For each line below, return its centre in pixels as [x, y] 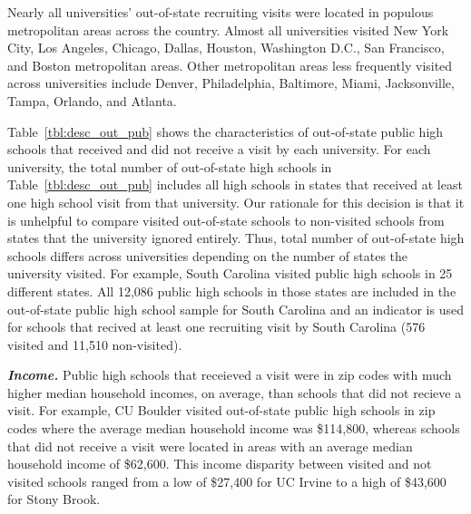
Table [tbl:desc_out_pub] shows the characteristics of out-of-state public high [226, 131]
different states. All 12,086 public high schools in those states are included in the [232, 291]
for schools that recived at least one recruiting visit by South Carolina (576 [216, 327]
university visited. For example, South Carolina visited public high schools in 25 [230, 273]
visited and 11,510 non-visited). [95, 344]
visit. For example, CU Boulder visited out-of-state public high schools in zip [221, 410]
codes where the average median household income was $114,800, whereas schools [234, 428]
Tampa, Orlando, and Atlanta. [92, 100]
